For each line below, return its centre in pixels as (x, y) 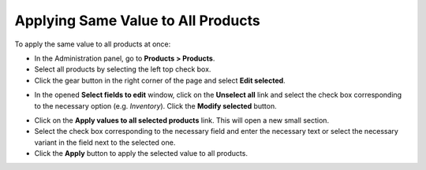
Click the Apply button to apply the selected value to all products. (141, 153)
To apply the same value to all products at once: (93, 44)
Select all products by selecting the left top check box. (123, 69)
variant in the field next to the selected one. (105, 142)
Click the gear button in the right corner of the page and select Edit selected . (160, 80)
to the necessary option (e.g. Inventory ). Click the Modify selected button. (155, 105)
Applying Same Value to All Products (137, 20)
